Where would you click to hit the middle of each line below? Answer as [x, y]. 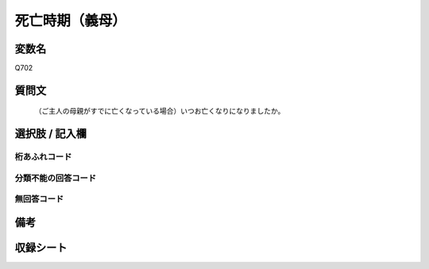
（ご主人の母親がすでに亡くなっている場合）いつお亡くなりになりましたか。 [160, 111]
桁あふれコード [43, 157]
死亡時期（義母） [71, 21]
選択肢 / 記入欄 [51, 134]
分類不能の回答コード [56, 178]
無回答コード [39, 199]
